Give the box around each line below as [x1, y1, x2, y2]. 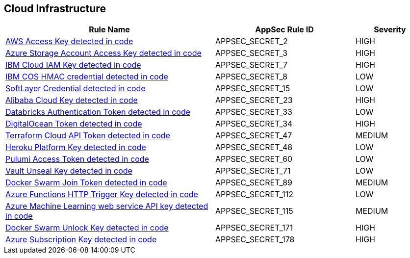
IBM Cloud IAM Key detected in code [5, 60, 141, 70]
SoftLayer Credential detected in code [5, 83, 146, 94]
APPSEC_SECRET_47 [215, 130, 292, 141]
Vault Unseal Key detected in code [5, 166, 132, 176]
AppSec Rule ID [255, 25, 314, 35]
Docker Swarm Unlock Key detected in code [5, 223, 169, 233]
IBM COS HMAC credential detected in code [5, 72, 168, 82]
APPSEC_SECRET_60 [215, 154, 293, 164]
